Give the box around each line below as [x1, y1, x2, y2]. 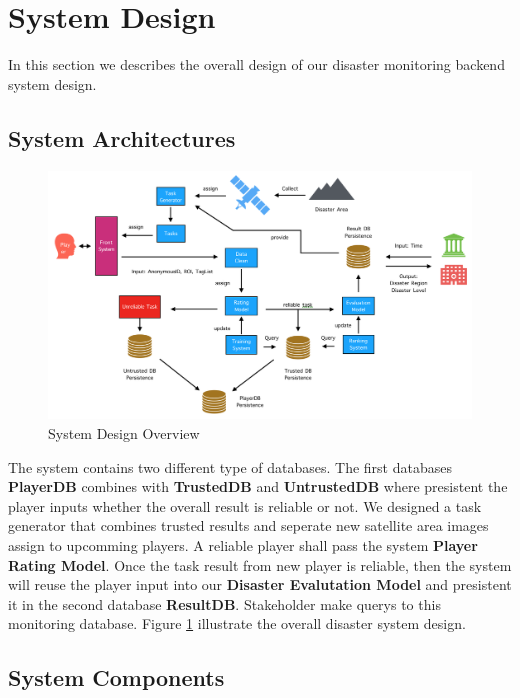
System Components [8, 662, 225, 693]
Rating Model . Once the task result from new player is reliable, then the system [8, 554, 512, 575]
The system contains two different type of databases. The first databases [8, 456, 452, 477]
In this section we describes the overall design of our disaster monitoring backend [8, 54, 505, 75]
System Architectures [8, 122, 236, 153]
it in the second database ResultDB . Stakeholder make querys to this [8, 593, 441, 614]
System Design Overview [48, 422, 200, 443]
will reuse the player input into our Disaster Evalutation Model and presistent [8, 574, 512, 595]
